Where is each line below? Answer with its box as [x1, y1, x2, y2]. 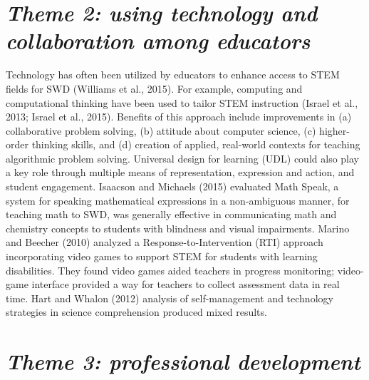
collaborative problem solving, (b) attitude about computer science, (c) [6, 123, 316, 138]
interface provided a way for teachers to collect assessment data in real [31, 277, 340, 292]
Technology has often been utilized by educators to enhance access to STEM [6, 67, 340, 82]
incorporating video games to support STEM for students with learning [6, 249, 318, 264]
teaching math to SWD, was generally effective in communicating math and [6, 207, 337, 222]
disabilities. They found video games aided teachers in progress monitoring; [6, 262, 335, 277]
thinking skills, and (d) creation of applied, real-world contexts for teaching [31, 137, 360, 152]
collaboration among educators [6, 26, 311, 56]
